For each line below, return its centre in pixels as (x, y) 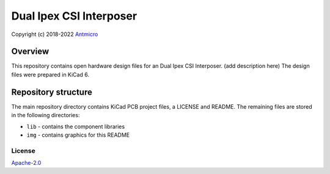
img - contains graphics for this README (78, 135)
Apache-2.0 (26, 163)
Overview (30, 52)
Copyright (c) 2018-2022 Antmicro (55, 34)
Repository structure (52, 92)
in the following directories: (46, 115)
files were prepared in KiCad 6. (50, 74)
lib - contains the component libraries (76, 126)
